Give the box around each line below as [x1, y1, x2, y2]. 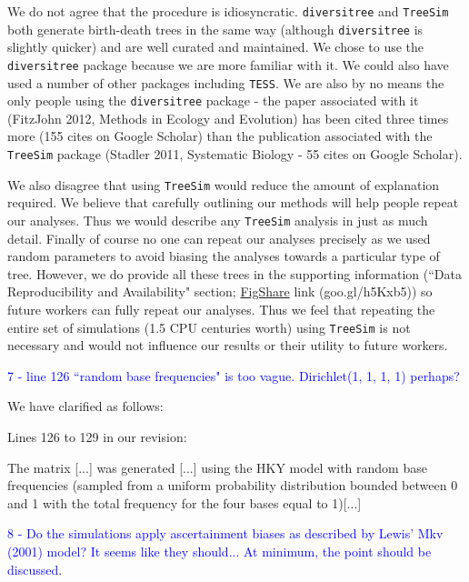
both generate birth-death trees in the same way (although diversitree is [7, 19, 424, 38]
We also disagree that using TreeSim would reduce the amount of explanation [7, 175, 440, 194]
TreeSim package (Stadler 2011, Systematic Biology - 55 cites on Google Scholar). [7, 145, 463, 164]
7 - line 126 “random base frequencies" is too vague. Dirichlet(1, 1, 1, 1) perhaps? [7, 366, 460, 385]
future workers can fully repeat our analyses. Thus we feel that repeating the [7, 300, 435, 318]
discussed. [7, 559, 63, 578]
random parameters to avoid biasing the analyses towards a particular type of [7, 246, 440, 266]
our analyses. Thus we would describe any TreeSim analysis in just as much [7, 210, 428, 229]
